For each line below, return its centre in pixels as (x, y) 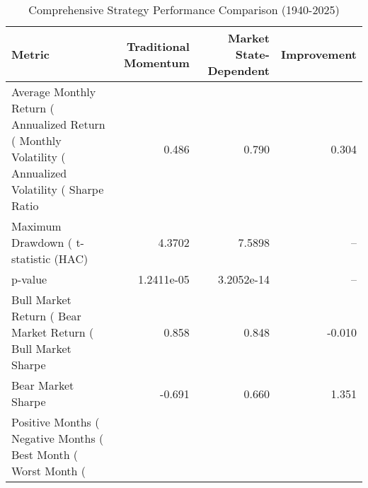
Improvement (318, 54)
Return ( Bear (46, 316)
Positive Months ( (56, 422)
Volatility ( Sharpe (58, 189)
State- (252, 54)
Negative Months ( (58, 438)
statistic (31, 258)
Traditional (158, 46)
